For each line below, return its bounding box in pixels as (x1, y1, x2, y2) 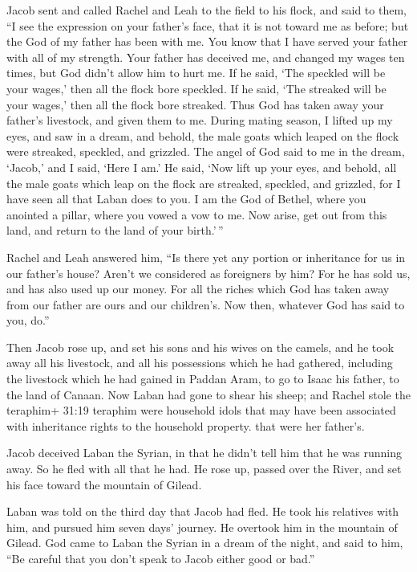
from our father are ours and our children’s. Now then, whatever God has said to (6, 296, 405, 313)
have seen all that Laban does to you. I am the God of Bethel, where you (6, 190, 366, 207)
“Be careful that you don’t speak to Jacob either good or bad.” (6, 550, 315, 566)
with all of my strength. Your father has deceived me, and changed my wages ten (6, 48, 405, 65)
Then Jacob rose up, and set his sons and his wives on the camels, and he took (6, 338, 395, 355)
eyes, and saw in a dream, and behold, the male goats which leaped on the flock (6, 127, 399, 144)
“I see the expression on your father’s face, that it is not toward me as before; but (6, 17, 409, 34)
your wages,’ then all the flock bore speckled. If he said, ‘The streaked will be (6, 80, 387, 96)
